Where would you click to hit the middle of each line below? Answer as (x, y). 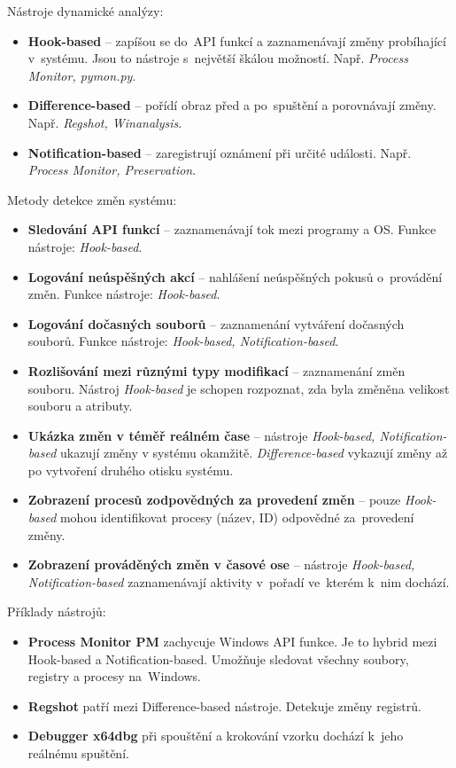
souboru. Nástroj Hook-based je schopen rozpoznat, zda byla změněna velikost (239, 388)
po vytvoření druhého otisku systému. (131, 470)
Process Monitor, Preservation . (112, 170)
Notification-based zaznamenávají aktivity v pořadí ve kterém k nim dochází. (239, 581)
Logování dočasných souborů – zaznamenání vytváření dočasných (216, 323)
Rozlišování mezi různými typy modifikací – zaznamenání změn (216, 370)
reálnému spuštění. (78, 753)
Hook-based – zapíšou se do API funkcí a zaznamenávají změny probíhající (237, 40)
